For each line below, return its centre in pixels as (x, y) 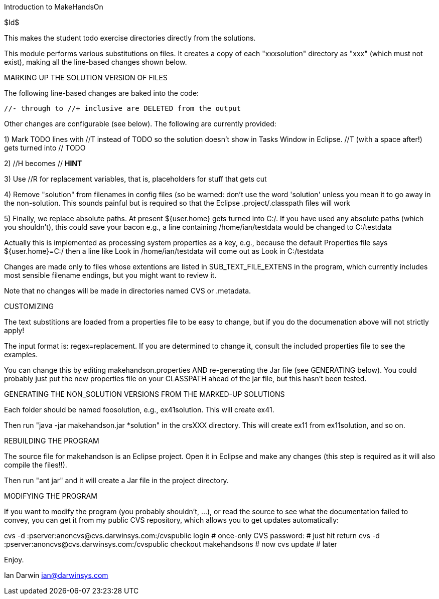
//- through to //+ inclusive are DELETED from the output (123, 108)
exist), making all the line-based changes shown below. (96, 62)
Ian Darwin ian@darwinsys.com (56, 575)
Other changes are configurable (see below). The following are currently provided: (140, 124)
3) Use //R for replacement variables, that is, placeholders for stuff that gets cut (135, 179)
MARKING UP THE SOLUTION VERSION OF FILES (86, 78)
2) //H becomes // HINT (43, 163)
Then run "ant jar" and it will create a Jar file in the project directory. (116, 480)
